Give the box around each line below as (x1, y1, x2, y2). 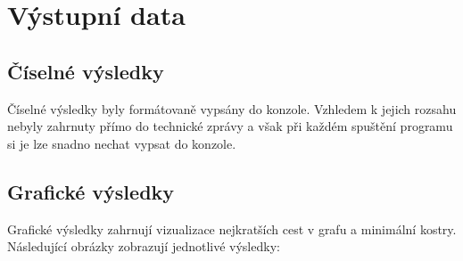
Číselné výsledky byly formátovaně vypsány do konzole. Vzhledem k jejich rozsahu (7, 99, 457, 118)
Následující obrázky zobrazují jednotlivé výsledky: (7, 237, 280, 256)
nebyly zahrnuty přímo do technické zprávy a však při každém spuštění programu (7, 117, 453, 135)
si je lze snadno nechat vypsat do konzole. (7, 134, 236, 152)
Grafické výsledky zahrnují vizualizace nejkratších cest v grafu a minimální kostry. (7, 219, 457, 238)
